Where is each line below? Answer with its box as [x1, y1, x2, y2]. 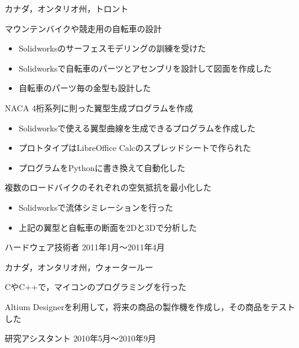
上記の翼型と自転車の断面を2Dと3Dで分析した [18, 221, 197, 233]
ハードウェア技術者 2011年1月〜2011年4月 [5, 241, 165, 253]
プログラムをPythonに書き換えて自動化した [18, 161, 186, 173]
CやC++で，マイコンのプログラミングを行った [5, 281, 187, 293]
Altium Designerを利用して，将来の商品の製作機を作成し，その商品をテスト [5, 300, 295, 312]
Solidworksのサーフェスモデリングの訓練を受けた [18, 42, 206, 54]
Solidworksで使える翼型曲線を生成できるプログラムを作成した [18, 121, 256, 134]
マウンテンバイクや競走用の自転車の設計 [5, 22, 162, 34]
